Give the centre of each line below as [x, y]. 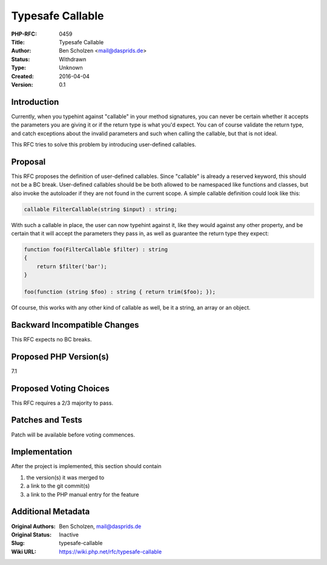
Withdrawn [73, 59]
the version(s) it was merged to [65, 477]
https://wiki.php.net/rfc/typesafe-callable [111, 552]
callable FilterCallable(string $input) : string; [101, 209]
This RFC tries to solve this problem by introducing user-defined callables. [104, 144]
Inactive [69, 534]
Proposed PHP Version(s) [60, 356]
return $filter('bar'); [72, 266]
